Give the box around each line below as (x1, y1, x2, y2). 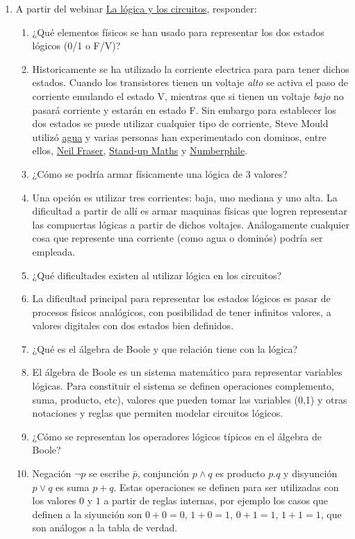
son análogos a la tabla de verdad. (32, 520, 178, 535)
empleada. (32, 244, 76, 258)
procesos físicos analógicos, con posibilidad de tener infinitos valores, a (32, 304, 331, 319)
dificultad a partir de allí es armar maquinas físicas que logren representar (32, 204, 347, 218)
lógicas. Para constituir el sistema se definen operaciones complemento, (32, 379, 334, 393)
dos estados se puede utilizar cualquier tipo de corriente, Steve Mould (32, 116, 329, 131)
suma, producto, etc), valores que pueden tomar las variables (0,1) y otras (32, 392, 347, 406)
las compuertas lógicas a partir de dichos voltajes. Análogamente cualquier (32, 217, 349, 231)
